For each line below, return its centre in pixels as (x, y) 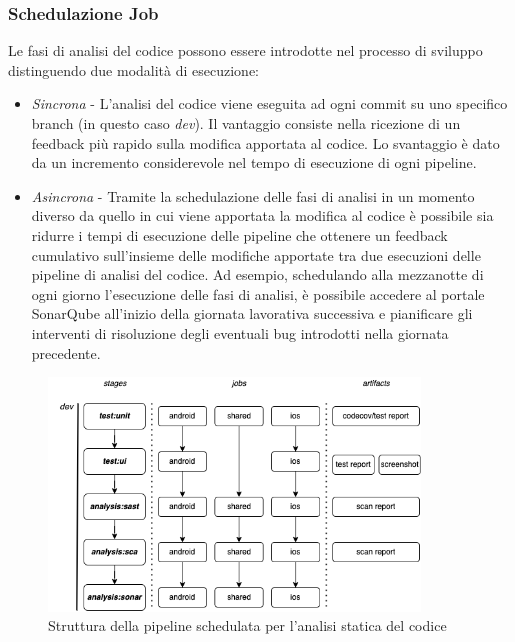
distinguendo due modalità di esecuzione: (134, 69)
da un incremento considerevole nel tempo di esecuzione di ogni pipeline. (254, 162)
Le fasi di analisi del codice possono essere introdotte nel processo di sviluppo (245, 50)
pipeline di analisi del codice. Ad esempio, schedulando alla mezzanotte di (257, 274)
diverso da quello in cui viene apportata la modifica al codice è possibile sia (262, 215)
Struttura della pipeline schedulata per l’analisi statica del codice (247, 625)
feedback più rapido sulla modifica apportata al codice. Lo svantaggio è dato (265, 142)
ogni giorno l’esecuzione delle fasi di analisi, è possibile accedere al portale (258, 293)
